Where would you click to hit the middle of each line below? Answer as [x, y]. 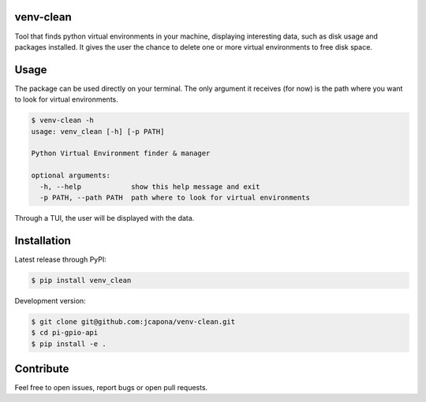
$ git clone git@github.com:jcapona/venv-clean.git [133, 322]
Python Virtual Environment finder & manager [121, 153]
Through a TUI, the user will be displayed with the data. [105, 218]
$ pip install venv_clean [81, 280]
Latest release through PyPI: [60, 259]
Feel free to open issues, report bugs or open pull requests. [111, 388]
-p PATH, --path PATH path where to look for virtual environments [175, 197]
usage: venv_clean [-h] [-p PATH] [98, 131]
